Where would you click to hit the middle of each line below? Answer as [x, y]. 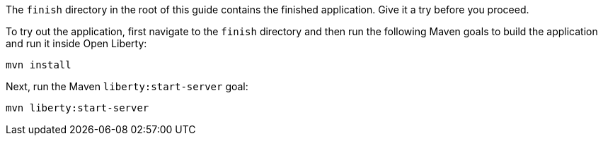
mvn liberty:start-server [77, 108]
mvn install [39, 65]
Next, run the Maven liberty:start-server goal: [127, 86]
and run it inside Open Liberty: [76, 43]
